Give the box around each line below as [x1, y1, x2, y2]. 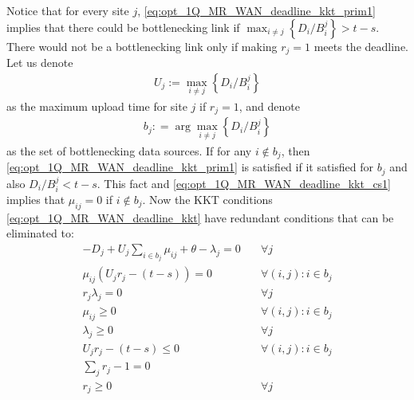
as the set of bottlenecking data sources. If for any [6, 142, 252, 159]
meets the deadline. [313, 37, 408, 54]
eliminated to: [6, 225, 74, 241]
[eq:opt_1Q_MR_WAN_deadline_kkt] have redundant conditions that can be [6, 209, 394, 225]
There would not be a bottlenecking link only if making [6, 37, 278, 54]
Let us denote [6, 54, 73, 71]
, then [281, 142, 310, 159]
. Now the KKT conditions [142, 190, 273, 207]
